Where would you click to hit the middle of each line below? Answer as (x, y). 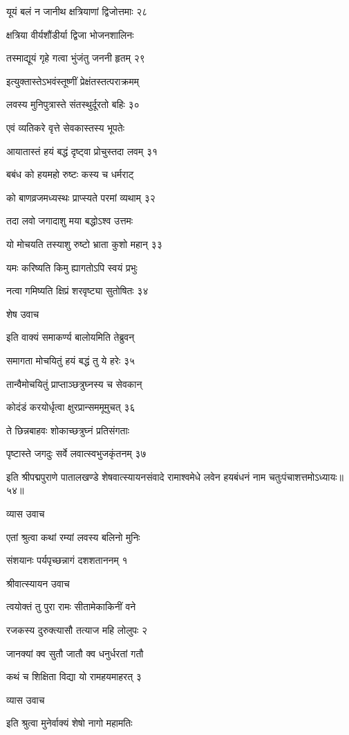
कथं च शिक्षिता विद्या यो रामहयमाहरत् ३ (74, 676)
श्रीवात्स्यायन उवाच (38, 583)
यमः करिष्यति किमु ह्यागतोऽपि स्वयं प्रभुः (72, 267)
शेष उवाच (23, 313)
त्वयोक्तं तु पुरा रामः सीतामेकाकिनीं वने (71, 606)
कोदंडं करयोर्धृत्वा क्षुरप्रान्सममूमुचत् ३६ (71, 407)
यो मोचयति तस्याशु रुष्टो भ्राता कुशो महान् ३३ (84, 243)
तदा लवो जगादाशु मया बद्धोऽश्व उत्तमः (70, 221)
